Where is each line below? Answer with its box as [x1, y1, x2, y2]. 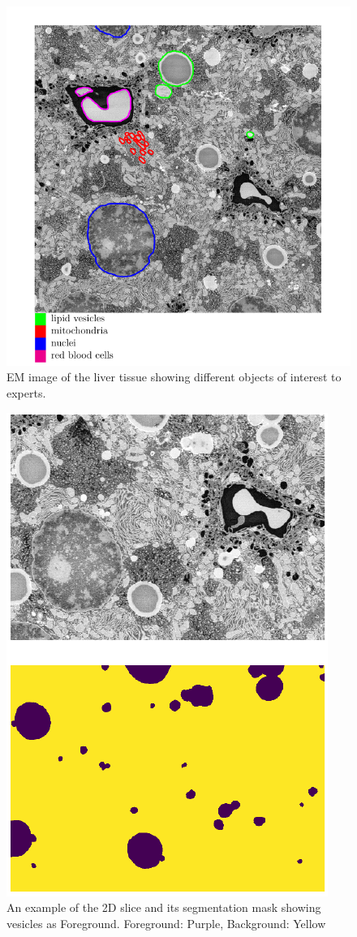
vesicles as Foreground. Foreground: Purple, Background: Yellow [6, 914, 326, 931]
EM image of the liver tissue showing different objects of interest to [6, 368, 342, 385]
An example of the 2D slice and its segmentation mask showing [6, 899, 321, 916]
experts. [6, 385, 46, 402]
